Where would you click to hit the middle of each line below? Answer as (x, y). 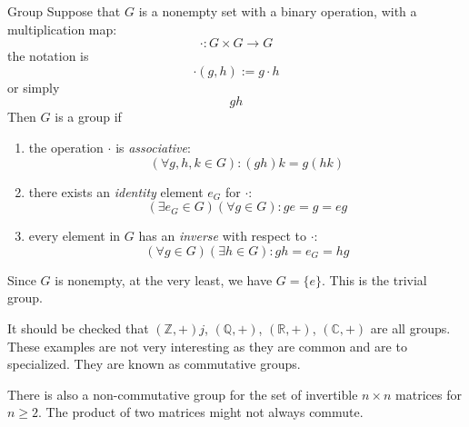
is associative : (153, 147)
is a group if (88, 117)
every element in (75, 236)
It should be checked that (78, 328)
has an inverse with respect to (222, 236)
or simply (34, 87)
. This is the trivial (374, 279)
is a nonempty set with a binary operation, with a (278, 11)
